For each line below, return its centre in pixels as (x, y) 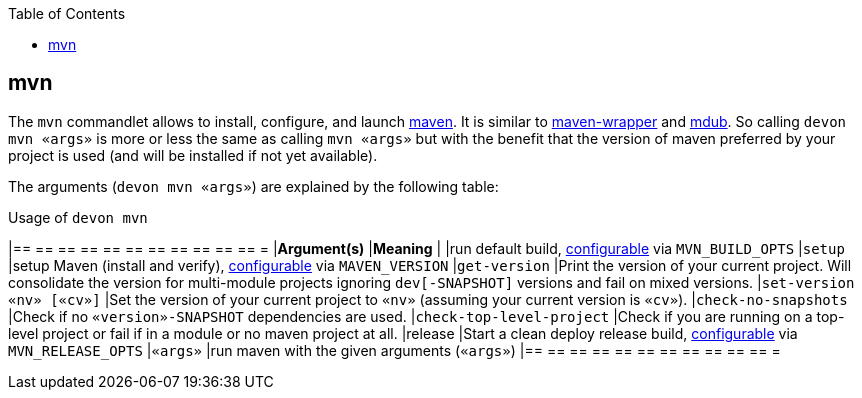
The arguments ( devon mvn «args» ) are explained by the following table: (253, 186)
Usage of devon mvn (78, 217)
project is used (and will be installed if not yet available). (193, 155)
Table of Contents (67, 13)
